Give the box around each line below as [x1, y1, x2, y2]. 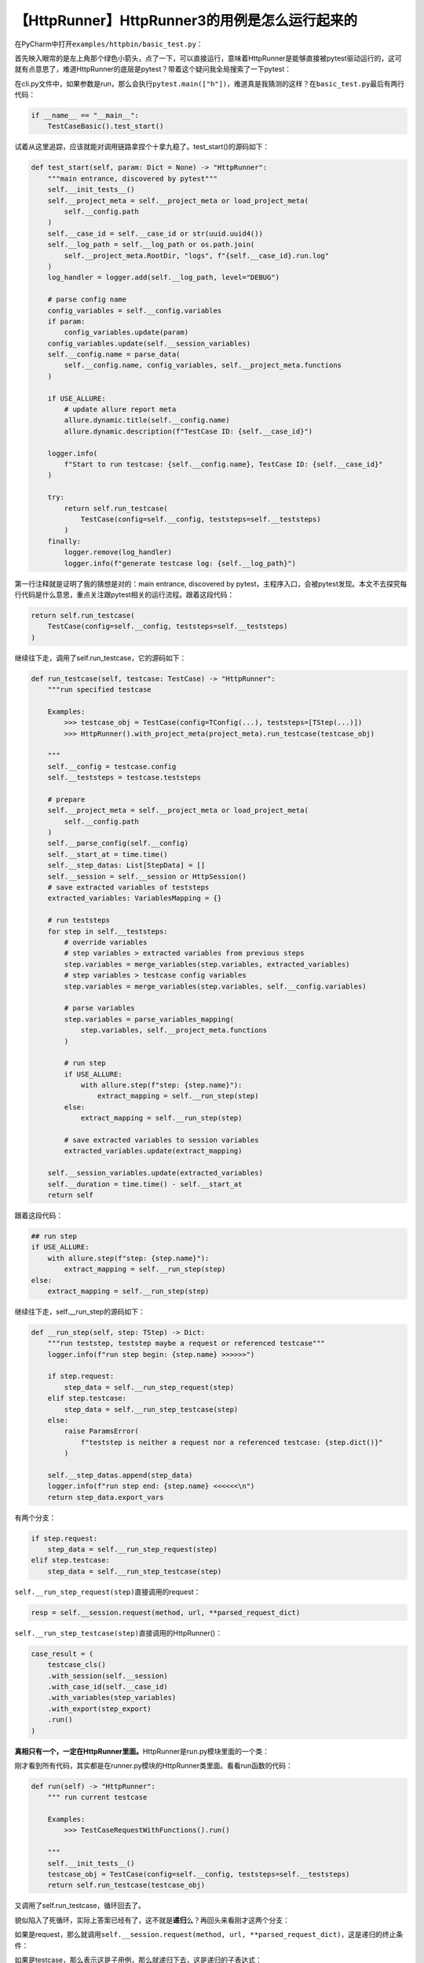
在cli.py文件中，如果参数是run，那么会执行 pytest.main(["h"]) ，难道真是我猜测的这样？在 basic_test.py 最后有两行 [14, 79, 405, 88]
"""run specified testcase [47, 685, 152, 694]
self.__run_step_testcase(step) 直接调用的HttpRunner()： [14, 1628, 223, 1637]
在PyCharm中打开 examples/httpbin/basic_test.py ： [14, 39, 203, 49]
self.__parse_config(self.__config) [47, 839, 188, 848]
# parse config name [47, 295, 127, 304]
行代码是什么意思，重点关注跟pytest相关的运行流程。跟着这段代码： [14, 590, 235, 599]
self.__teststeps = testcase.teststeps [47, 773, 202, 782]
